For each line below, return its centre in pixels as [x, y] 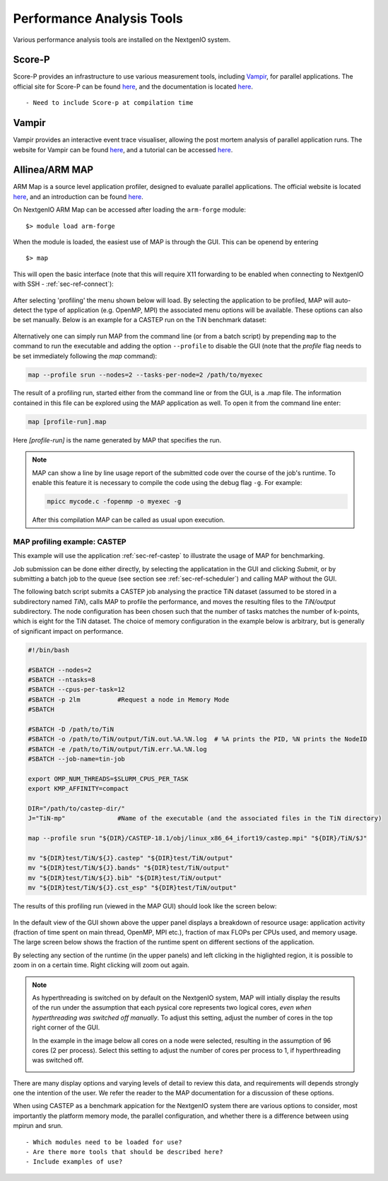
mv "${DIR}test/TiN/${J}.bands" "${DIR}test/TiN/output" [129, 868]
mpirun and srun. [38, 1126]
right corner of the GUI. [66, 1027]
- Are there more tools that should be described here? [124, 1152]
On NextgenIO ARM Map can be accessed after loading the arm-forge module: [130, 210]
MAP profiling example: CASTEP [70, 542]
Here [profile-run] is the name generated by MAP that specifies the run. [117, 440]
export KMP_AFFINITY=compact [78, 789]
